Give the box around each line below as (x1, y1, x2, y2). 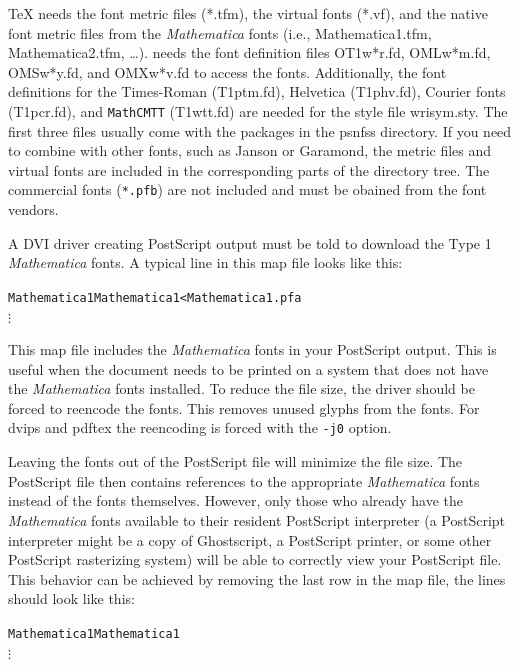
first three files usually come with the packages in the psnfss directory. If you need (8, 120, 512, 141)
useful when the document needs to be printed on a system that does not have (8, 358, 489, 379)
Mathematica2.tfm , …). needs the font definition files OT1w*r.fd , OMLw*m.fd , (8, 42, 491, 63)
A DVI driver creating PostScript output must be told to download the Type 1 (8, 232, 492, 253)
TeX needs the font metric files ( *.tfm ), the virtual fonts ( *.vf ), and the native (8, 3, 488, 23)
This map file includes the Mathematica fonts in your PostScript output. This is (8, 339, 497, 360)
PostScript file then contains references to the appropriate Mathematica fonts (8, 470, 480, 491)
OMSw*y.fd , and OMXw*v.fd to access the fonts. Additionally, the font (8, 61, 447, 82)
